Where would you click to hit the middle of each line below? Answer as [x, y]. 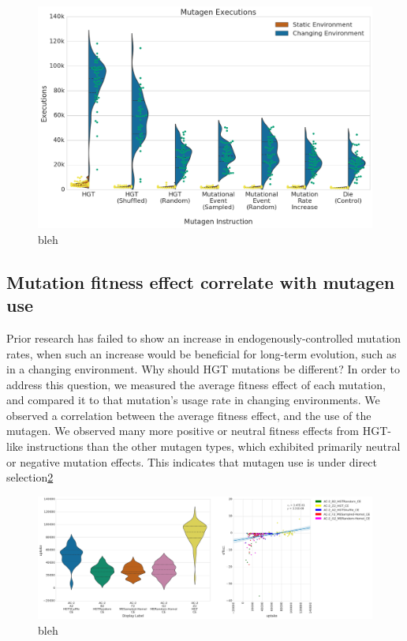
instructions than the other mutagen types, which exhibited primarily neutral [213, 446]
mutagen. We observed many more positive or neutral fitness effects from [183, 431]
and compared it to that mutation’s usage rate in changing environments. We [193, 400]
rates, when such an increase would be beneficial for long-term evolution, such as [202, 353]
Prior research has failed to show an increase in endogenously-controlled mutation [204, 337]
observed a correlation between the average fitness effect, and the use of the [189, 415]
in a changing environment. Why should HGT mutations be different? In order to [203, 369]
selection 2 [30, 477]
